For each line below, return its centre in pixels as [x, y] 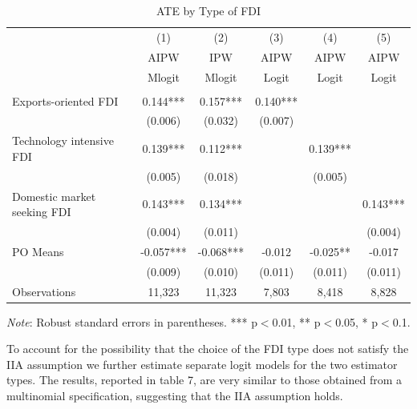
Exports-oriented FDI [65, 100]
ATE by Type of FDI [208, 10]
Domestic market [54, 196]
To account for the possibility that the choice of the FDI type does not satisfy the [208, 349]
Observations [44, 291]
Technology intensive [63, 140]
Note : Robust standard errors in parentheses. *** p [132, 321]
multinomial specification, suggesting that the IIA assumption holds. [175, 396]
